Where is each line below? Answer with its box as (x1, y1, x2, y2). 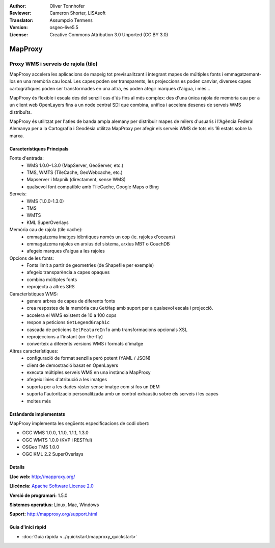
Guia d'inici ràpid (9, 524, 46, 530)
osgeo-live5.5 (49, 24, 78, 31)
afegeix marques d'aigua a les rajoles (26, 248, 105, 254)
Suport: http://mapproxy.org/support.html (9, 511, 98, 517)
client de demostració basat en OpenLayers (26, 362, 119, 368)
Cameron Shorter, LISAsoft (49, 10, 106, 16)
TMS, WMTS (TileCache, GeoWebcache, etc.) (26, 169, 123, 176)
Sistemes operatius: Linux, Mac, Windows (9, 502, 99, 508)
